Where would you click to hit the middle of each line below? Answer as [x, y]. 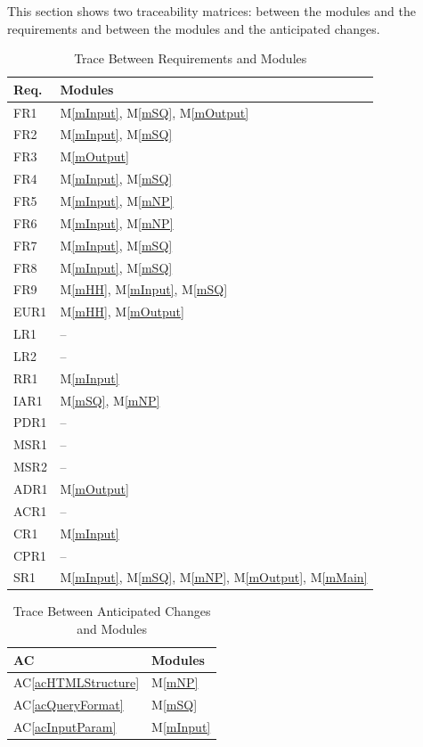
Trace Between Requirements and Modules [191, 58]
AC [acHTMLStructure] [77, 682]
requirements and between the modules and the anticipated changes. [194, 28]
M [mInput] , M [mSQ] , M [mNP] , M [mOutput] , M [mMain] [214, 577]
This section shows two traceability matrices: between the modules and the [211, 11]
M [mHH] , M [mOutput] [122, 312]
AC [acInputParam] [65, 727]
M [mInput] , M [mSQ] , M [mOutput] [155, 112]
